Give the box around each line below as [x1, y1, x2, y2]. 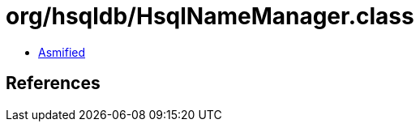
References [6, 73, 101, 94]
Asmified [38, 45, 86, 59]
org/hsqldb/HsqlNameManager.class [6, 2, 414, 30]
